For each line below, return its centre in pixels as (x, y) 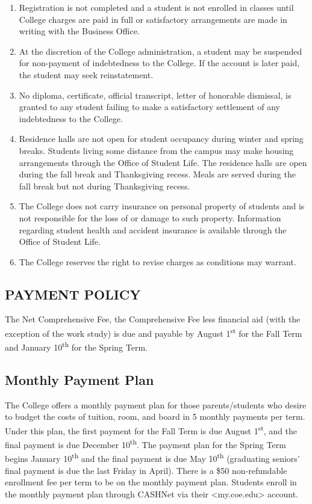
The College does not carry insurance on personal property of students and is (162, 206)
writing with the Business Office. (79, 31)
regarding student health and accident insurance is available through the (153, 229)
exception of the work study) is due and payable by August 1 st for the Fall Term (154, 332)
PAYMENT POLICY (73, 294)
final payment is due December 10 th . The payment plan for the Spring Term (145, 444)
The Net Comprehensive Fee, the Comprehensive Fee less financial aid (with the (153, 319)
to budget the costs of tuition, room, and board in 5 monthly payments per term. (155, 416)
